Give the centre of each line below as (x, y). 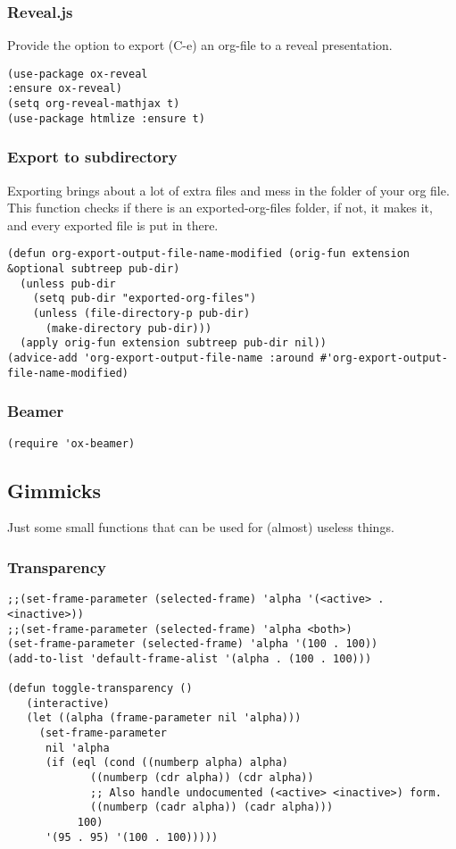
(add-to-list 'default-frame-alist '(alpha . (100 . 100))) (190, 658)
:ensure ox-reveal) (65, 89)
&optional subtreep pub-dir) (94, 269)
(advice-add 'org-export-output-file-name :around (161, 358)
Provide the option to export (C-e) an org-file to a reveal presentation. (200, 45)
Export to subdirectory (92, 157)
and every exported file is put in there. (113, 225)
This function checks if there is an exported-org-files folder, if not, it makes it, (220, 208)
